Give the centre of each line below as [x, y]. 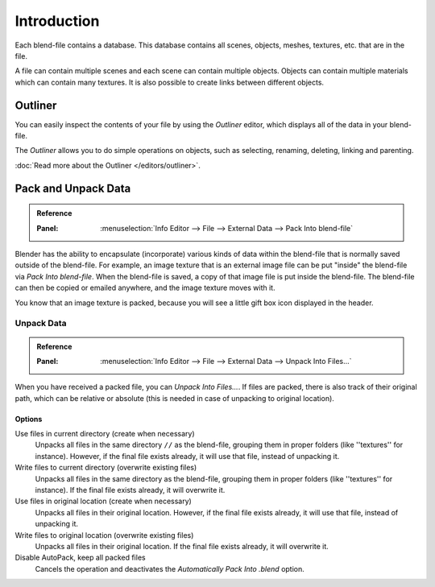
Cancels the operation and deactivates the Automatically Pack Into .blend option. [170, 568]
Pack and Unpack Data [73, 188]
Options [29, 419]
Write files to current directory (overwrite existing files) [106, 468]
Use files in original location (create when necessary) [104, 501]
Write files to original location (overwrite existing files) [104, 535]
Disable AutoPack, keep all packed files [80, 558]
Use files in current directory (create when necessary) [105, 434]
